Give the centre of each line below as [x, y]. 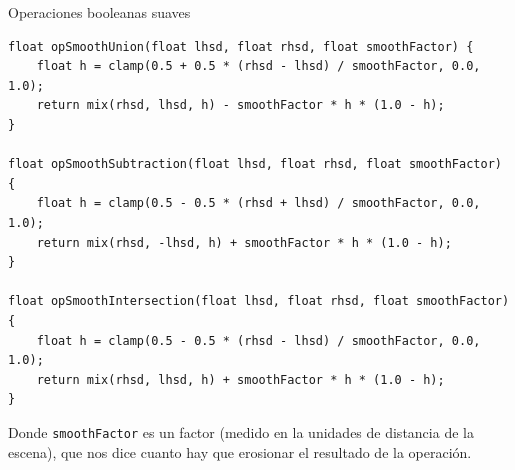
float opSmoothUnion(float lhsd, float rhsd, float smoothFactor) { [241, 46]
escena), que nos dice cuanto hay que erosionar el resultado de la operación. [240, 451]
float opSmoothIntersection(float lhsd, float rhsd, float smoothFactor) [259, 301]
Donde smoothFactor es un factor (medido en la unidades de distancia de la [241, 431]
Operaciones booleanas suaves [99, 12]
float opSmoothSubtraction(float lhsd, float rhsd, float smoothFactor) [255, 164]
